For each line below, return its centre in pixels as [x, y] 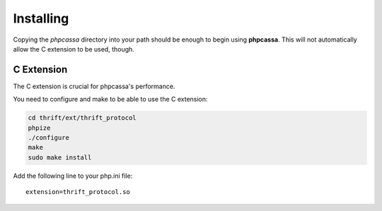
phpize [39, 128]
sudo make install [60, 157]
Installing [41, 18]
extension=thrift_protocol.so [78, 192]
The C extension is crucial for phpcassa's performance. [94, 86]
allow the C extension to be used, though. [74, 49]
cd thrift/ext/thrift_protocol [82, 118]
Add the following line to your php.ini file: [73, 176]
